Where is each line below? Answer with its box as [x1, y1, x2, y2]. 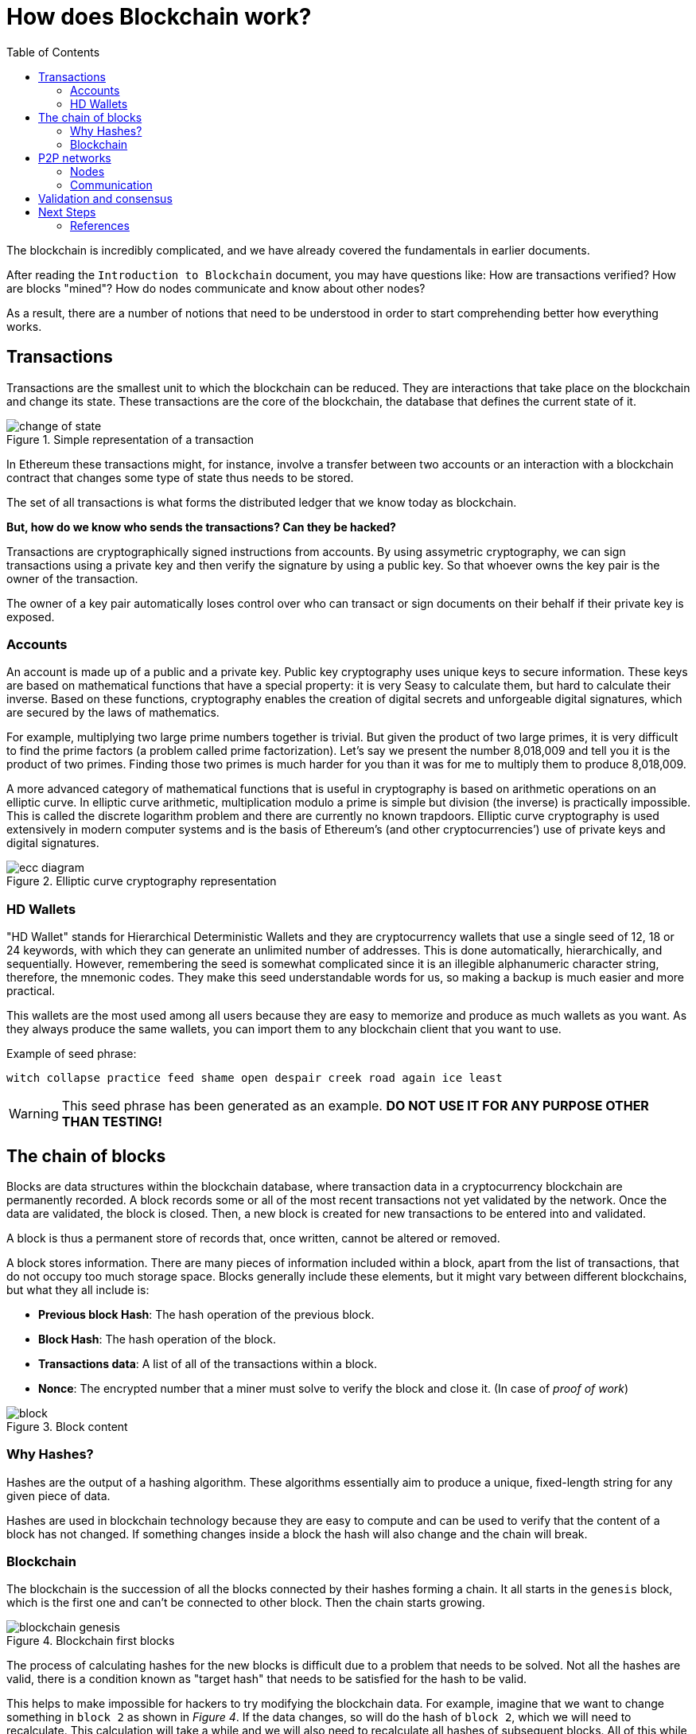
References [70, 218, 130, 232]
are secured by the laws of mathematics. [6, 706, 220, 720]
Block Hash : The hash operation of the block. [38, 1332, 276, 1346]
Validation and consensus [38, 191, 173, 205]
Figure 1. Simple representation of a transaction [6, 432, 255, 446]
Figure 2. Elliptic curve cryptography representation [6, 874, 277, 888]
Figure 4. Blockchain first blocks [6, 1634, 175, 1648]
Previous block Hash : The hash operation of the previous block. [38, 1307, 375, 1321]
